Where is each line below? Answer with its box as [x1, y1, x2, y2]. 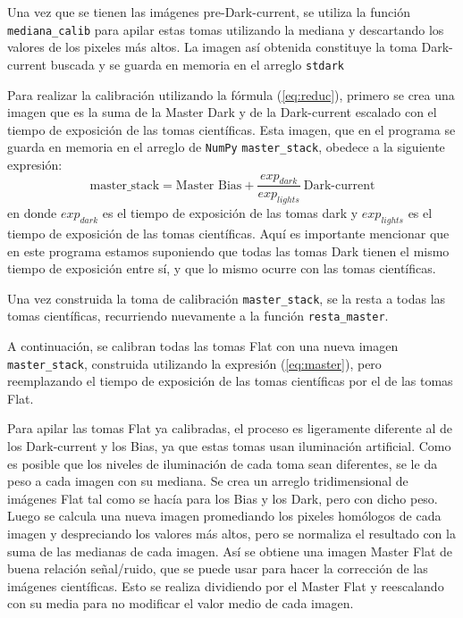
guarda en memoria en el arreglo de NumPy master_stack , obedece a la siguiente [7, 138, 445, 156]
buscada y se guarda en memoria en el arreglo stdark [50, 54, 344, 73]
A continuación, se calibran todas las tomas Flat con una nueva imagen [7, 337, 399, 355]
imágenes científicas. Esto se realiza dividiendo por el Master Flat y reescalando [7, 576, 444, 595]
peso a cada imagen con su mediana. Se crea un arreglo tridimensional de [7, 472, 408, 490]
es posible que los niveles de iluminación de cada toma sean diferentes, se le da [7, 454, 438, 472]
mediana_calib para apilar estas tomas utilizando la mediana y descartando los [7, 20, 444, 38]
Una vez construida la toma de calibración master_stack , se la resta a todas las [7, 288, 446, 307]
